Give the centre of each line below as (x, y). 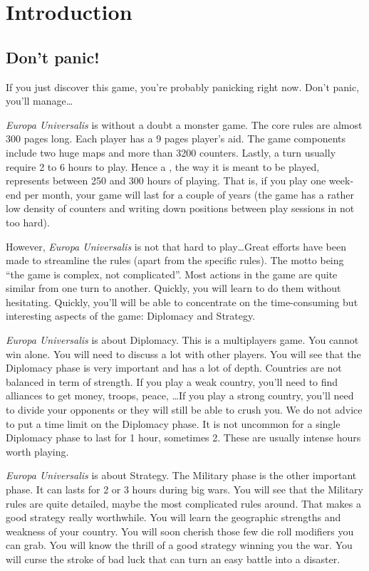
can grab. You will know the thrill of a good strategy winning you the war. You (179, 545)
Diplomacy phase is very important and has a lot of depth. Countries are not (174, 368)
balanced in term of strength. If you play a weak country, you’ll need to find (172, 381)
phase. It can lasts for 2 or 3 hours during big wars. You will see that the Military (184, 489)
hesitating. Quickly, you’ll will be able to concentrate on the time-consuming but (182, 302)
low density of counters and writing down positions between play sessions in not (180, 208)
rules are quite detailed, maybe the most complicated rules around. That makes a (183, 503)
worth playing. (37, 451)
